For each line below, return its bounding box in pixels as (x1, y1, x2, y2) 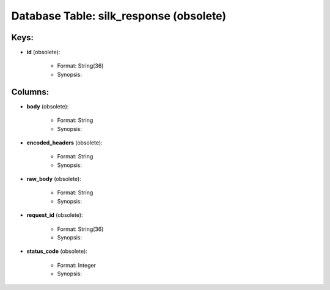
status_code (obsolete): (26, 247, 88, 255)
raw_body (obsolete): (26, 175, 82, 183)
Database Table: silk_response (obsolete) (11, 9, 226, 23)
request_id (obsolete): (26, 211, 83, 219)
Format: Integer (57, 261, 96, 269)
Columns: (11, 87, 50, 97)
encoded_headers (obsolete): (26, 139, 103, 146)
